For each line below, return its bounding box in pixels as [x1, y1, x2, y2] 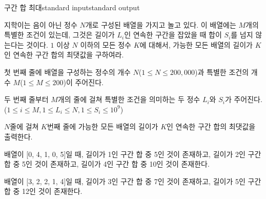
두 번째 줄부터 [4, 94, 49, 105]
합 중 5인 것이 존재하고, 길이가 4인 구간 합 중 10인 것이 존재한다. [4, 158, 210, 169]
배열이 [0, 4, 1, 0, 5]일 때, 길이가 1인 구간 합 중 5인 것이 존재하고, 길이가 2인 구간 [4, 148, 261, 159]
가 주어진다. [224, 94, 262, 105]
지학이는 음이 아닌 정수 [4, 19, 77, 30]
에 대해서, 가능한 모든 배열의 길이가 [139, 39, 253, 50]
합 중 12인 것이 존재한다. [4, 186, 83, 196]
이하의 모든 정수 [80, 39, 131, 50]
